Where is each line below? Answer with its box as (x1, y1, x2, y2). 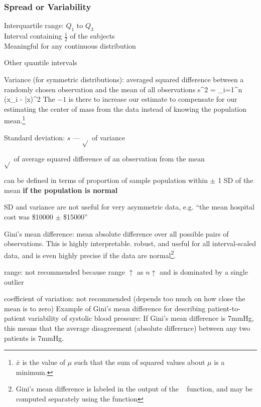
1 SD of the (218, 175, 253, 185)
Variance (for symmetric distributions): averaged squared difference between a (4, 74, 244, 85)
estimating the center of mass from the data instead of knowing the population (4, 103, 246, 114)
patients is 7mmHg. (4, 332, 64, 343)
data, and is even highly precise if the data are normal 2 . (4, 248, 176, 260)
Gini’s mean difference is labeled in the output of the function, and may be (16, 383, 253, 394)
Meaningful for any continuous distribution (4, 40, 136, 51)
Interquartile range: (4, 20, 64, 31)
